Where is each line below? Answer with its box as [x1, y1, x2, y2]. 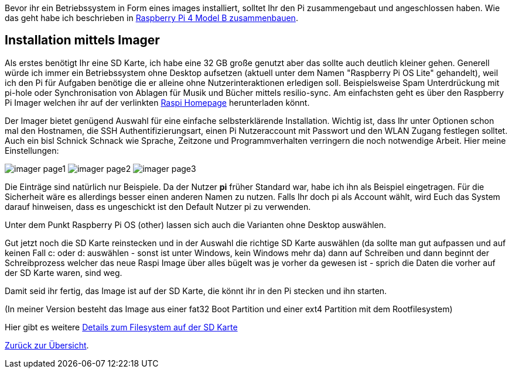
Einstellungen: [5, 145, 59, 156]
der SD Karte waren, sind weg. [5, 267, 122, 278]
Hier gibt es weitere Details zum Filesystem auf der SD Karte [5, 322, 238, 332]
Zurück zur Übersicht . [5, 340, 89, 350]
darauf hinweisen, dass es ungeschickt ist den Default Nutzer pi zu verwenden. [5, 201, 311, 212]
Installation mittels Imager [5, 33, 160, 48]
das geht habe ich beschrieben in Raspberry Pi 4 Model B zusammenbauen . [5, 13, 298, 23]
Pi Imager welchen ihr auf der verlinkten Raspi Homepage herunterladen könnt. [5, 97, 310, 108]
